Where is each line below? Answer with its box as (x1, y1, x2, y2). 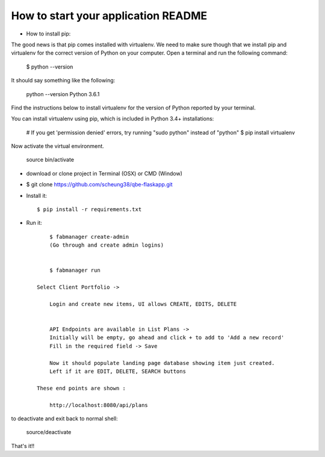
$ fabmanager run (49, 267, 101, 274)
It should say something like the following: (11, 77, 116, 84)
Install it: (26, 192, 48, 199)
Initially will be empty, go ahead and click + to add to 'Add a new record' (49, 334, 285, 341)
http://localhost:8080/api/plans (49, 402, 149, 408)
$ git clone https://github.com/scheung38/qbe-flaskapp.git (26, 181, 173, 188)
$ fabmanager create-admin (49, 233, 129, 240)
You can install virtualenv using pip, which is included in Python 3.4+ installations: (11, 115, 214, 123)
